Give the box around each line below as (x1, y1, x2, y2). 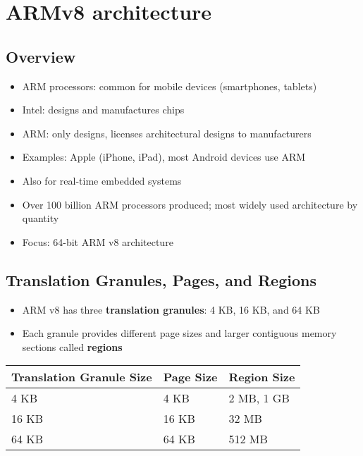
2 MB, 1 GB (228, 390, 290, 407)
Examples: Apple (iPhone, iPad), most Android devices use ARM (22, 149, 306, 164)
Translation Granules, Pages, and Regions (6, 269, 316, 290)
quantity (22, 211, 59, 226)
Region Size (228, 369, 295, 386)
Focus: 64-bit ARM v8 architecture (22, 234, 173, 249)
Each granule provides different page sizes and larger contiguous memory (22, 326, 337, 340)
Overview (6, 45, 76, 67)
